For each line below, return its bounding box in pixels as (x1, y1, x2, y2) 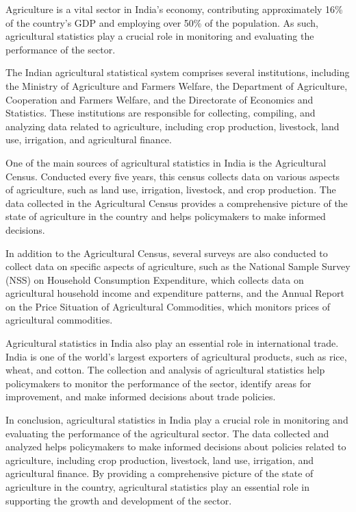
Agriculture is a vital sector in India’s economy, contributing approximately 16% (5, 2, 343, 16)
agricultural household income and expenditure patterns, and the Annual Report (5, 286, 344, 300)
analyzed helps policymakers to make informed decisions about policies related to (5, 439, 346, 454)
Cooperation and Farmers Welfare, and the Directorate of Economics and (5, 92, 314, 106)
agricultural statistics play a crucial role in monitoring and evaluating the (5, 29, 314, 43)
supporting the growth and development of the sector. (5, 493, 232, 507)
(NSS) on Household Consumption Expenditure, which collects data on (5, 272, 304, 287)
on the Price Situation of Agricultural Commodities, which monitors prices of (5, 299, 330, 313)
